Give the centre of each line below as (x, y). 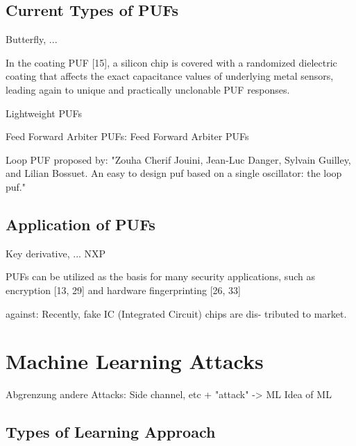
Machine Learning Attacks (135, 361)
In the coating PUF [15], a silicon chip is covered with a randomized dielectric (171, 62)
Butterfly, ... (32, 39)
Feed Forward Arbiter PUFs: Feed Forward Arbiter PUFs (127, 136)
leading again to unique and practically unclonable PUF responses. (148, 89)
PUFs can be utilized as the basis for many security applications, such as (160, 276)
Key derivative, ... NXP (56, 253)
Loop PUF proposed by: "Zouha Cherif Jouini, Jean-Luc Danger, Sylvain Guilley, (178, 159)
